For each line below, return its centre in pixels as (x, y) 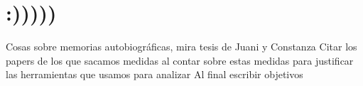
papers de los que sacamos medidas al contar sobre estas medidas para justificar (180, 60)
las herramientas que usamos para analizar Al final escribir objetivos (155, 74)
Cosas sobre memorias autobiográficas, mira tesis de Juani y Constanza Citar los (181, 47)
